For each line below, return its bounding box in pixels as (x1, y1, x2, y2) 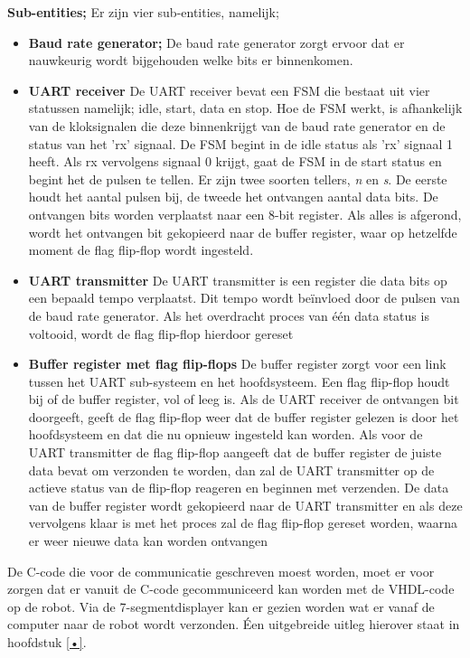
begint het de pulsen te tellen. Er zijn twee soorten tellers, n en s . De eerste (28, 169, 447, 188)
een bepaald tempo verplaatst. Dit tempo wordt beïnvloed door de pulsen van (28, 288, 460, 307)
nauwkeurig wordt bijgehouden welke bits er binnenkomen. (28, 51, 353, 70)
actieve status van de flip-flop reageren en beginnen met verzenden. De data (28, 478, 449, 497)
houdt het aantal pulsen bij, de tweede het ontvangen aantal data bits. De (28, 187, 438, 206)
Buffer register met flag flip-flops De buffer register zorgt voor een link (28, 354, 446, 373)
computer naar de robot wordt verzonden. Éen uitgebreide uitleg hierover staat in (7, 615, 460, 634)
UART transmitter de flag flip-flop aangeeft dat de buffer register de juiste (28, 443, 442, 462)
